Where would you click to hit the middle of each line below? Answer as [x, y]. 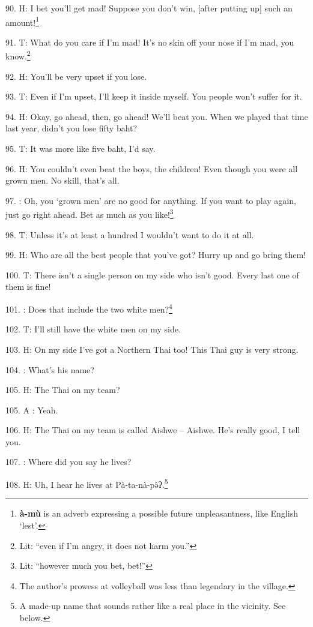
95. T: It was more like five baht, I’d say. [81, 148]
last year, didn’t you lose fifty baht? [71, 128]
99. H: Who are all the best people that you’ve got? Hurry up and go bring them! [156, 255]
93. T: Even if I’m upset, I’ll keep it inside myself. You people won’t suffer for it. [154, 96]
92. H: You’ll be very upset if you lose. [76, 76]
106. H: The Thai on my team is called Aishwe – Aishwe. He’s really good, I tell [153, 430]
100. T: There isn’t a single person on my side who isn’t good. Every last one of [152, 274]
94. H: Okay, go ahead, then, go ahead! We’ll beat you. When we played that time [157, 116]
